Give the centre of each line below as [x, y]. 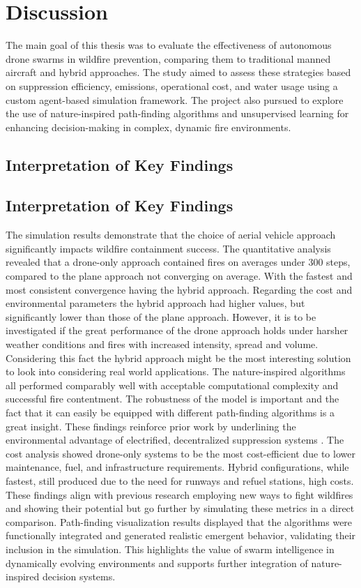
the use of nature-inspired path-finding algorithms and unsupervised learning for [177, 113]
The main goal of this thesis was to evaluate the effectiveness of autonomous [169, 45]
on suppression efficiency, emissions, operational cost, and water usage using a [172, 85]
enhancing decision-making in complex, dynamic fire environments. [148, 127]
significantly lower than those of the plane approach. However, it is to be [161, 316]
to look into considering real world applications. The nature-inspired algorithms [176, 371]
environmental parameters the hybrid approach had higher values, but [155, 303]
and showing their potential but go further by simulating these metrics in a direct [180, 508]
